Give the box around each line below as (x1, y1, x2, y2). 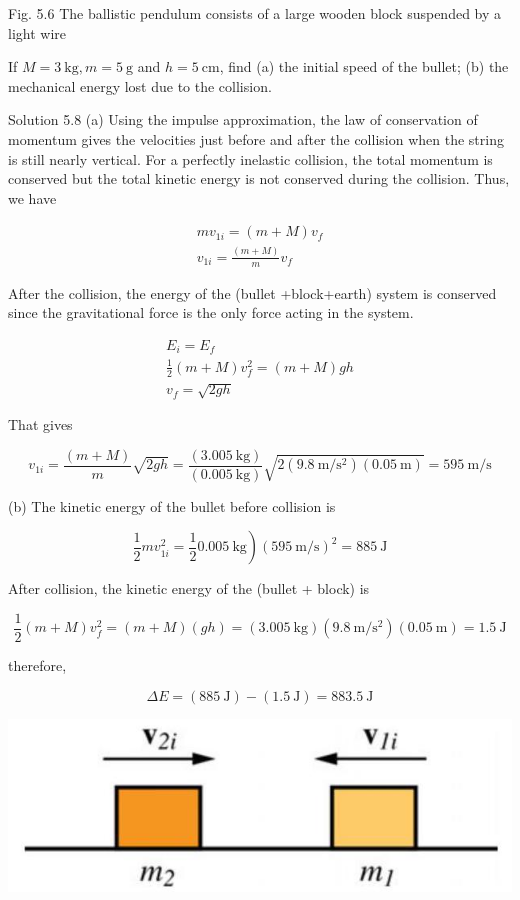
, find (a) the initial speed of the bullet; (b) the (219, 56, 509, 77)
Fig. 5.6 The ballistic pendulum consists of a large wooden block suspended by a (8, 3, 502, 23)
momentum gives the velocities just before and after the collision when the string (8, 128, 504, 149)
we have (8, 187, 57, 208)
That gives (8, 414, 73, 435)
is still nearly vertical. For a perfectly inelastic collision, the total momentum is (8, 148, 493, 169)
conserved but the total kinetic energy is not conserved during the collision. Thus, (8, 168, 510, 189)
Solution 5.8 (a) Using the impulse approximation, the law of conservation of (8, 109, 478, 130)
